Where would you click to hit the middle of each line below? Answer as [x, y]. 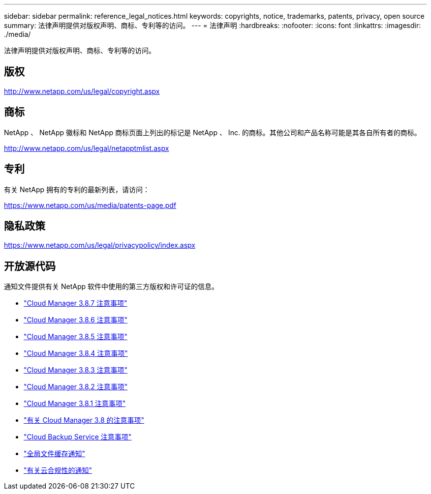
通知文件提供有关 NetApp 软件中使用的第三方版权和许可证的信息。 [111, 287]
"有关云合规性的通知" [58, 470]
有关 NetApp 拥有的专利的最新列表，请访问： [77, 189]
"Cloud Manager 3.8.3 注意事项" [76, 370]
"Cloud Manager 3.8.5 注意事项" [76, 337]
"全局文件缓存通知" [55, 454]
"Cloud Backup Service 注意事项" [78, 437]
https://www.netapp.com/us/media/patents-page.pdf [90, 205]
